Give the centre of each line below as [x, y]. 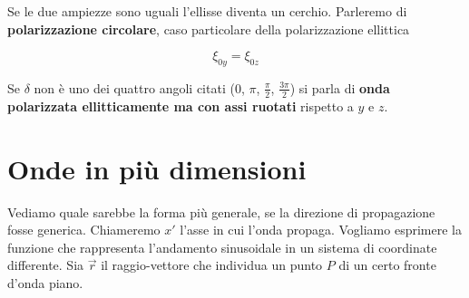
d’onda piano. [45, 282]
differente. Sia [46, 265]
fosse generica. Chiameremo [84, 230]
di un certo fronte [387, 265]
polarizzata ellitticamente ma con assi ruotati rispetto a [181, 106]
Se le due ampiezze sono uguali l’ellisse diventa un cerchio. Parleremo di [207, 11]
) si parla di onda [340, 87]
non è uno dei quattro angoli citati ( [134, 87]
